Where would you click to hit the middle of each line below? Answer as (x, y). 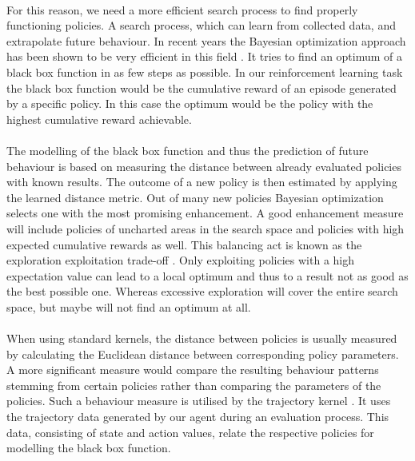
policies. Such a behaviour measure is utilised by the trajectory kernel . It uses (199, 401)
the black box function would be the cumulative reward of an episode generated (202, 87)
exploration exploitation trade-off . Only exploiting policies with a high (181, 260)
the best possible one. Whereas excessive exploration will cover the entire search (202, 291)
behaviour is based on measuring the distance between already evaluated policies (204, 166)
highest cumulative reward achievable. (99, 119)
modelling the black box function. (89, 448)
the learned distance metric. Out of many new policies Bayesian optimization (195, 197)
